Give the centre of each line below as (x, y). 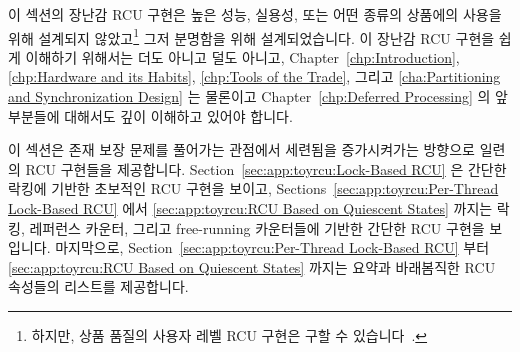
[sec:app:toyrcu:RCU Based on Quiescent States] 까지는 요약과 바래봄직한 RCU (252, 266)
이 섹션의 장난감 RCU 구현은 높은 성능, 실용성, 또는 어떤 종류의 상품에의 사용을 (255, 14)
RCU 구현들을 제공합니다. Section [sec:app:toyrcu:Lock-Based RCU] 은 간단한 (266, 168)
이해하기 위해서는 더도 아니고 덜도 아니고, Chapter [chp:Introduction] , (242, 56)
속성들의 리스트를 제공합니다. (98, 286)
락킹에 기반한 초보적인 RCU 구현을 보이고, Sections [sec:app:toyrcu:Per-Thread (253, 188)
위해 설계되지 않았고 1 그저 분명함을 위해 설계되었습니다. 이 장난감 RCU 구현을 (251, 36)
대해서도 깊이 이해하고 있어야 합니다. (178, 115)
